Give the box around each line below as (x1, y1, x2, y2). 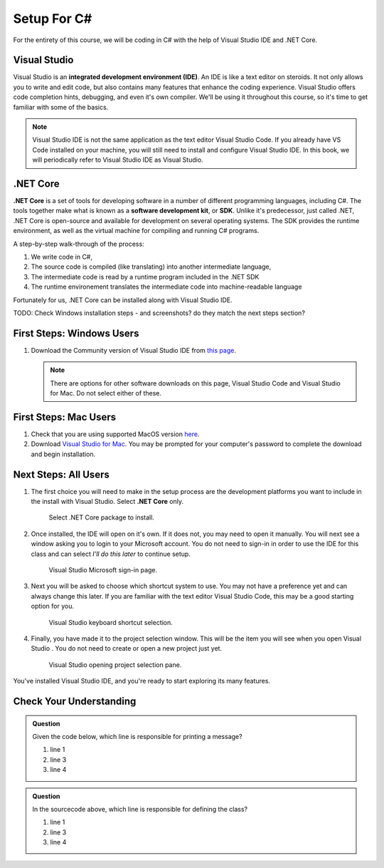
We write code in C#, (31, 253, 92, 262)
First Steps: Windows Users (13, 327, 139, 339)
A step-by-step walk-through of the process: (13, 239, 145, 248)
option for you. (31, 602, 75, 611)
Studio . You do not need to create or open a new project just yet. (31, 644, 223, 653)
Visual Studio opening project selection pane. (48, 660, 182, 669)
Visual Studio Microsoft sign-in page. (48, 566, 158, 574)
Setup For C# (13, 11, 92, 26)
